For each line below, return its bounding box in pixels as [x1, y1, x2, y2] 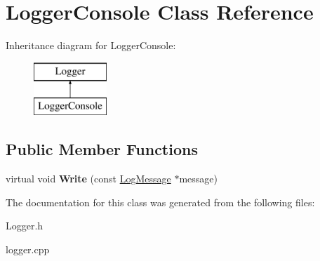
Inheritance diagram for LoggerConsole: [6, 38, 176, 53]
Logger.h [6, 218, 44, 233]
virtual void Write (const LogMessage [6, 171, 171, 186]
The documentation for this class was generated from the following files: [6, 194, 315, 209]
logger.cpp [6, 241, 50, 256]
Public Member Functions [6, 138, 198, 160]
